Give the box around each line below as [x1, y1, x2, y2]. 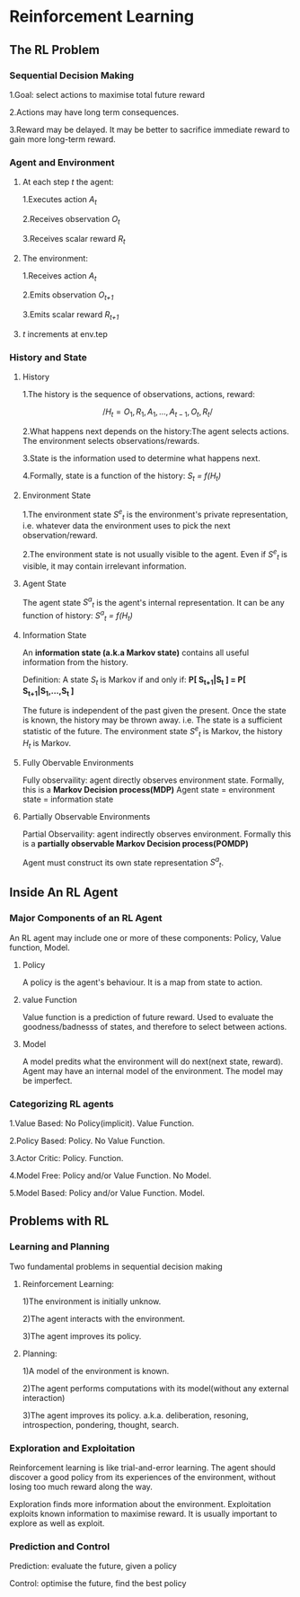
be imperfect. [22, 1075, 73, 1086]
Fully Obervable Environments [22, 757, 135, 767]
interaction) [22, 1392, 66, 1403]
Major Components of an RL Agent [9, 912, 163, 925]
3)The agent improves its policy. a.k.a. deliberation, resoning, [22, 1409, 249, 1421]
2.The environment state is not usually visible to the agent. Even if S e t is [22, 547, 287, 562]
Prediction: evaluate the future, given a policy [9, 1561, 177, 1572]
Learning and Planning [9, 1240, 110, 1253]
